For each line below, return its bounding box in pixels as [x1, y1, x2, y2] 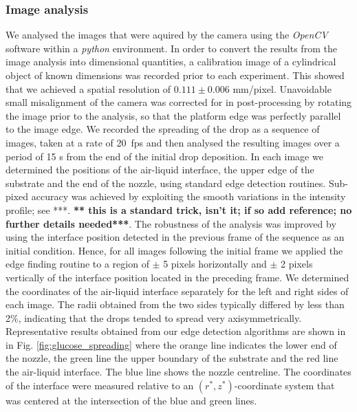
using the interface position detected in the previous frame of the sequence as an [6, 230, 345, 244]
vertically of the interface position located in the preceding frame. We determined [6, 270, 349, 284]
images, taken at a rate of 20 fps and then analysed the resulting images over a [6, 135, 340, 149]
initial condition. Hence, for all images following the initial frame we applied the [6, 243, 343, 257]
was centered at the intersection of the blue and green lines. [6, 393, 257, 407]
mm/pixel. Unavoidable [232, 81, 332, 96]
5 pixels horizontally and [163, 257, 267, 271]
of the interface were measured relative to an [6, 378, 194, 392]
